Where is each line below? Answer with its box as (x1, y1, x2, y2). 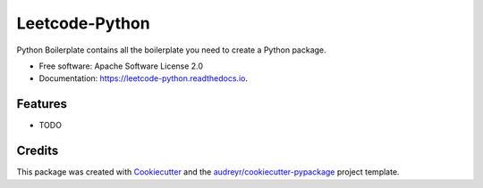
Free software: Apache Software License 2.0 (38, 61, 204, 71)
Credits (16, 143, 59, 159)
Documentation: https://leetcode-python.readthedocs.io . (38, 73, 248, 84)
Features (16, 96, 67, 111)
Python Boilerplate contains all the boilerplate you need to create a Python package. (16, 45, 326, 55)
